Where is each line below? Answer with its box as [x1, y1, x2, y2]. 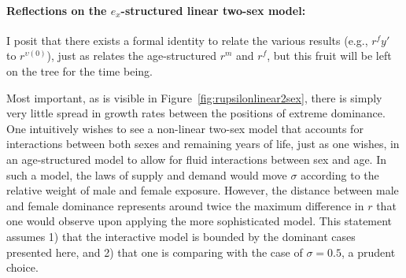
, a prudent [341, 243, 396, 260]
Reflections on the [6, 2, 107, 18]
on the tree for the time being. [6, 62, 153, 79]
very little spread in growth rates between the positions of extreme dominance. [6, 105, 386, 121]
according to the [301, 166, 379, 183]
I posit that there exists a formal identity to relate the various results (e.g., [6, 32, 368, 48]
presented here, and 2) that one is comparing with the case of [6, 243, 303, 260]
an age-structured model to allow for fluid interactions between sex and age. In [6, 150, 386, 167]
